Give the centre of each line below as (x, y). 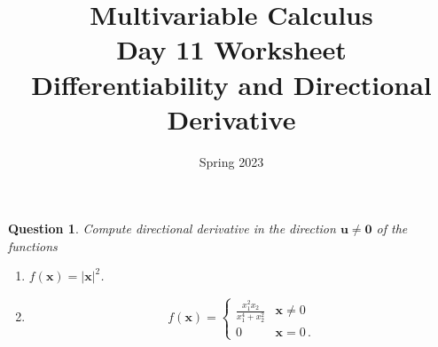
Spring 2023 (231, 161)
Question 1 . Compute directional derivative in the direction (172, 229)
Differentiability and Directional (231, 84)
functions (33, 245)
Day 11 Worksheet (231, 49)
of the (392, 229)
